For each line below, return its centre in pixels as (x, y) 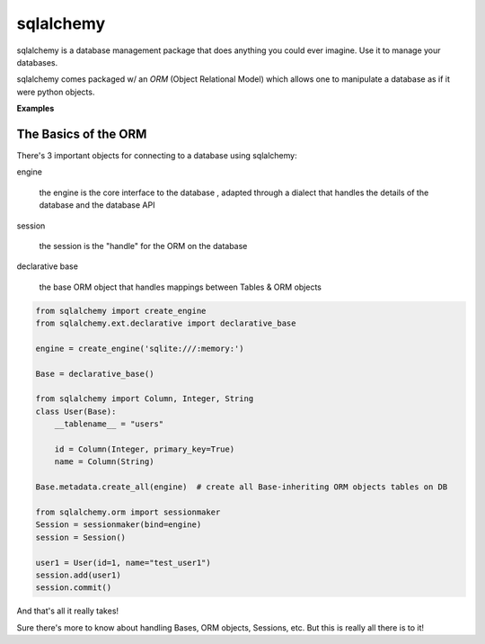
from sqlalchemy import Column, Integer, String (145, 399)
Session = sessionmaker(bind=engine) (119, 525)
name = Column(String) (104, 462)
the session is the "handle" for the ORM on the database (143, 246)
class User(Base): (76, 411)
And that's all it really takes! (68, 611)
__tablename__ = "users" (109, 424)
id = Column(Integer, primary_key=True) (145, 449)
